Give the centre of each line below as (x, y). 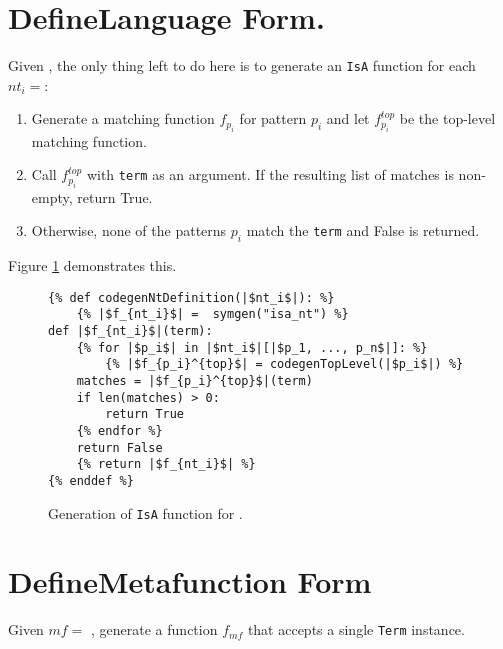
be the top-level (447, 118)
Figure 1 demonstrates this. (92, 265)
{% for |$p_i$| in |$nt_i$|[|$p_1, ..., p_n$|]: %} (252, 347)
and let (348, 118)
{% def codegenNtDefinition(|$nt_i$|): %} (191, 297)
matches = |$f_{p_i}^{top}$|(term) (194, 381)
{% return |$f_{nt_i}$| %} (166, 464)
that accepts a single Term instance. (356, 629)
